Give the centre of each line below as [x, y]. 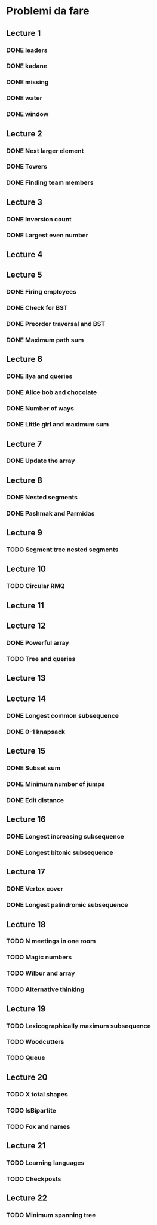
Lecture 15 [26, 751]
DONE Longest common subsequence [63, 715]
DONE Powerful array [38, 643]
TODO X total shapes [37, 1094]
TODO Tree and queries [41, 659]
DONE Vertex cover [35, 889]
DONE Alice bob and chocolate [52, 392]
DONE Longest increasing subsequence [65, 837]
